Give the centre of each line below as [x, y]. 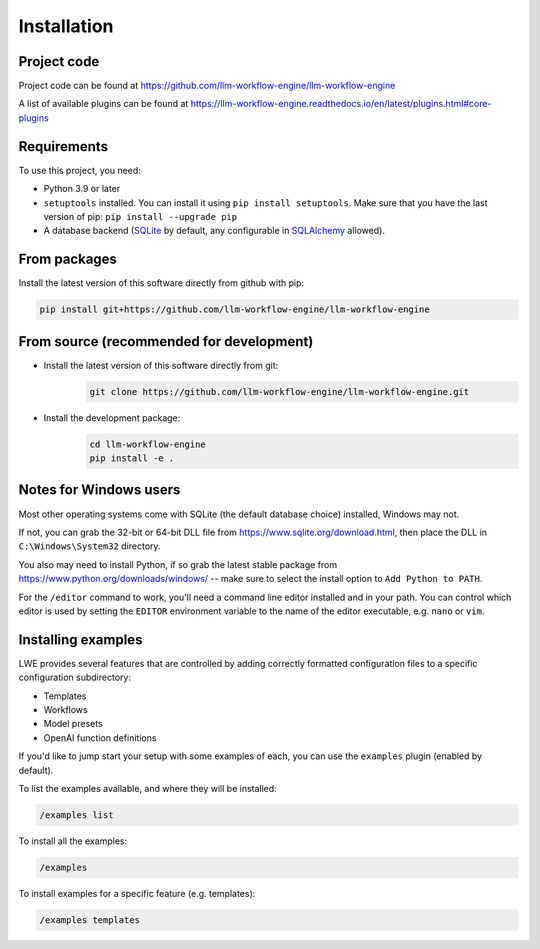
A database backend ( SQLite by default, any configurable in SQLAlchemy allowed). [214, 231]
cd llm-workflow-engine [148, 444]
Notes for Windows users [99, 490]
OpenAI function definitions [100, 737]
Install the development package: [112, 417]
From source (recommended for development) [166, 341]
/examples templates [89, 919]
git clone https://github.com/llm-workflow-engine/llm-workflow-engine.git [279, 391]
